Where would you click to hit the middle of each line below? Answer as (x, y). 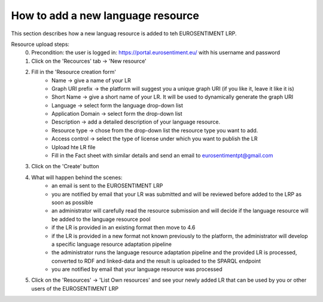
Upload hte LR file (74, 147)
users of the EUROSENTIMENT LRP (75, 288)
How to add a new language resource (105, 16)
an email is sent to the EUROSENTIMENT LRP (107, 186)
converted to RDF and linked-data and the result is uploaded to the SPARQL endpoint (156, 261)
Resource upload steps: (40, 44)
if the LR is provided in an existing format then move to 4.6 (124, 227)
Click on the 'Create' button (65, 167)
